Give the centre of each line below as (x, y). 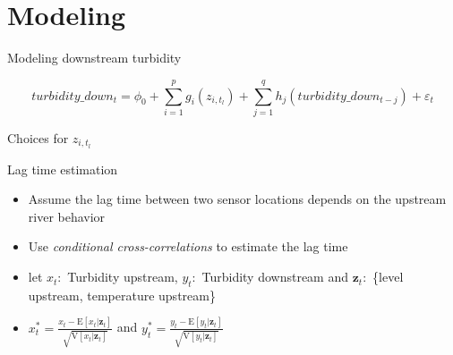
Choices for (38, 137)
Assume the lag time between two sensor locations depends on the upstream (237, 199)
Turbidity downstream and (275, 277)
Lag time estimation (63, 169)
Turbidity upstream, (123, 277)
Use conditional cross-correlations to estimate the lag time (188, 246)
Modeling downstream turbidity (94, 58)
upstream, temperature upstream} (122, 295)
